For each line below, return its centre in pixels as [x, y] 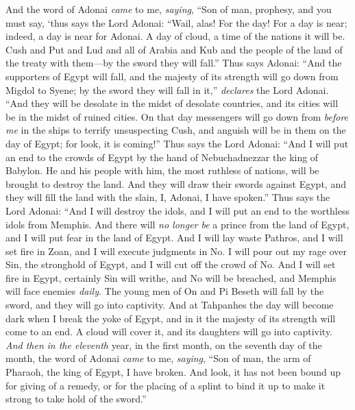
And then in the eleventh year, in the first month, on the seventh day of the [164, 345]
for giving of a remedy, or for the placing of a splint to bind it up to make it [166, 385]
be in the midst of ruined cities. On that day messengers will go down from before [177, 116]
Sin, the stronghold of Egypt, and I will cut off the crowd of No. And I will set [171, 264]
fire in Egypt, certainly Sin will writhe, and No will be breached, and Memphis [171, 277]
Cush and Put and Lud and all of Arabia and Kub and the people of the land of [174, 49]
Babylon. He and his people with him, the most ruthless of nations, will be [162, 170]
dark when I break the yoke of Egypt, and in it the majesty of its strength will [171, 318]
